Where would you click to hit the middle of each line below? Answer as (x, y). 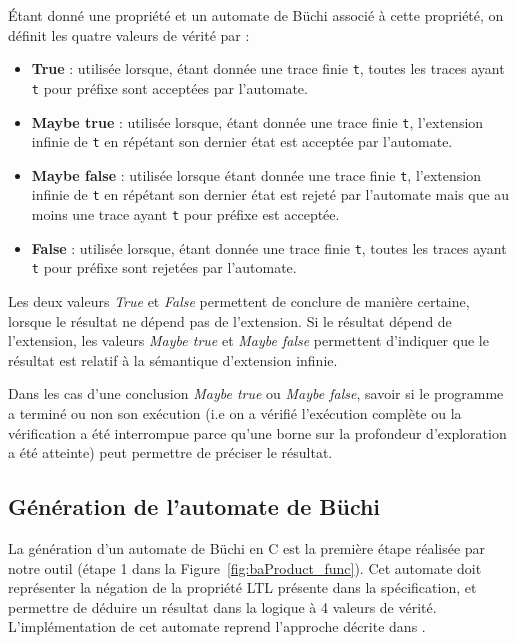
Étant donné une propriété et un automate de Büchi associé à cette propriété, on (256, 15)
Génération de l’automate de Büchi (194, 506)
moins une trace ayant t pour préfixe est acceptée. (185, 214)
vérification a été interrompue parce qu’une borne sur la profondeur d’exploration (257, 432)
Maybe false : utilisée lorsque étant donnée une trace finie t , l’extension (256, 174)
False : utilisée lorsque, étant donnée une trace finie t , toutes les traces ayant (269, 247)
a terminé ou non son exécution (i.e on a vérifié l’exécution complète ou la (235, 413)
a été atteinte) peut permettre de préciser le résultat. (170, 452)
